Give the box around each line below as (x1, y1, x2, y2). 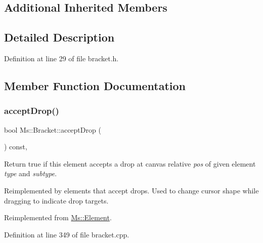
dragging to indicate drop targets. (4, 195, 109, 206)
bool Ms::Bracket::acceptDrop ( (4, 124, 101, 135)
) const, (4, 141, 27, 152)
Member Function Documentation (4, 77, 186, 93)
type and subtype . (4, 168, 57, 179)
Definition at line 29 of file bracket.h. (4, 53, 119, 63)
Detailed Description (4, 29, 115, 45)
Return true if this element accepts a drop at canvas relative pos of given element (4, 158, 256, 169)
